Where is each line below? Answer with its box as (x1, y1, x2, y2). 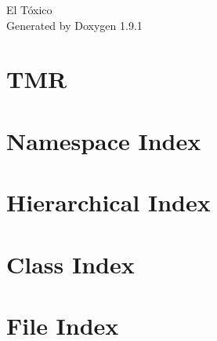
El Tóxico (6, 2, 52, 17)
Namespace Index (6, 124, 201, 156)
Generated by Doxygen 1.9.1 (6, 16, 143, 33)
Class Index (6, 247, 135, 280)
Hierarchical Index (6, 186, 211, 218)
